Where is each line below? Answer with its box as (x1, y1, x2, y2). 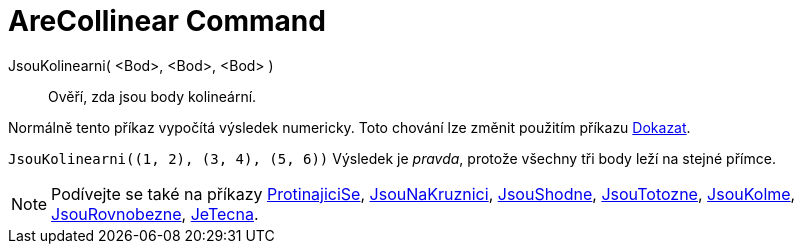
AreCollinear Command (8, 4, 326, 38)
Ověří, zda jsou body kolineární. (48, 87, 257, 105)
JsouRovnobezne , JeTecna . (51, 203, 259, 224)
